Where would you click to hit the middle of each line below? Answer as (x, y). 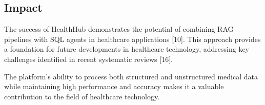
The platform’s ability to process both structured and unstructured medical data (131, 76)
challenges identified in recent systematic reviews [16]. (88, 59)
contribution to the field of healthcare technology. (82, 96)
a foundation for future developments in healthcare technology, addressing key (127, 49)
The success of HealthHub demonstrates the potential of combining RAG (119, 29)
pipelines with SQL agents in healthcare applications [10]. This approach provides (132, 39)
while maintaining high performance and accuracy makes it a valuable (114, 86)
